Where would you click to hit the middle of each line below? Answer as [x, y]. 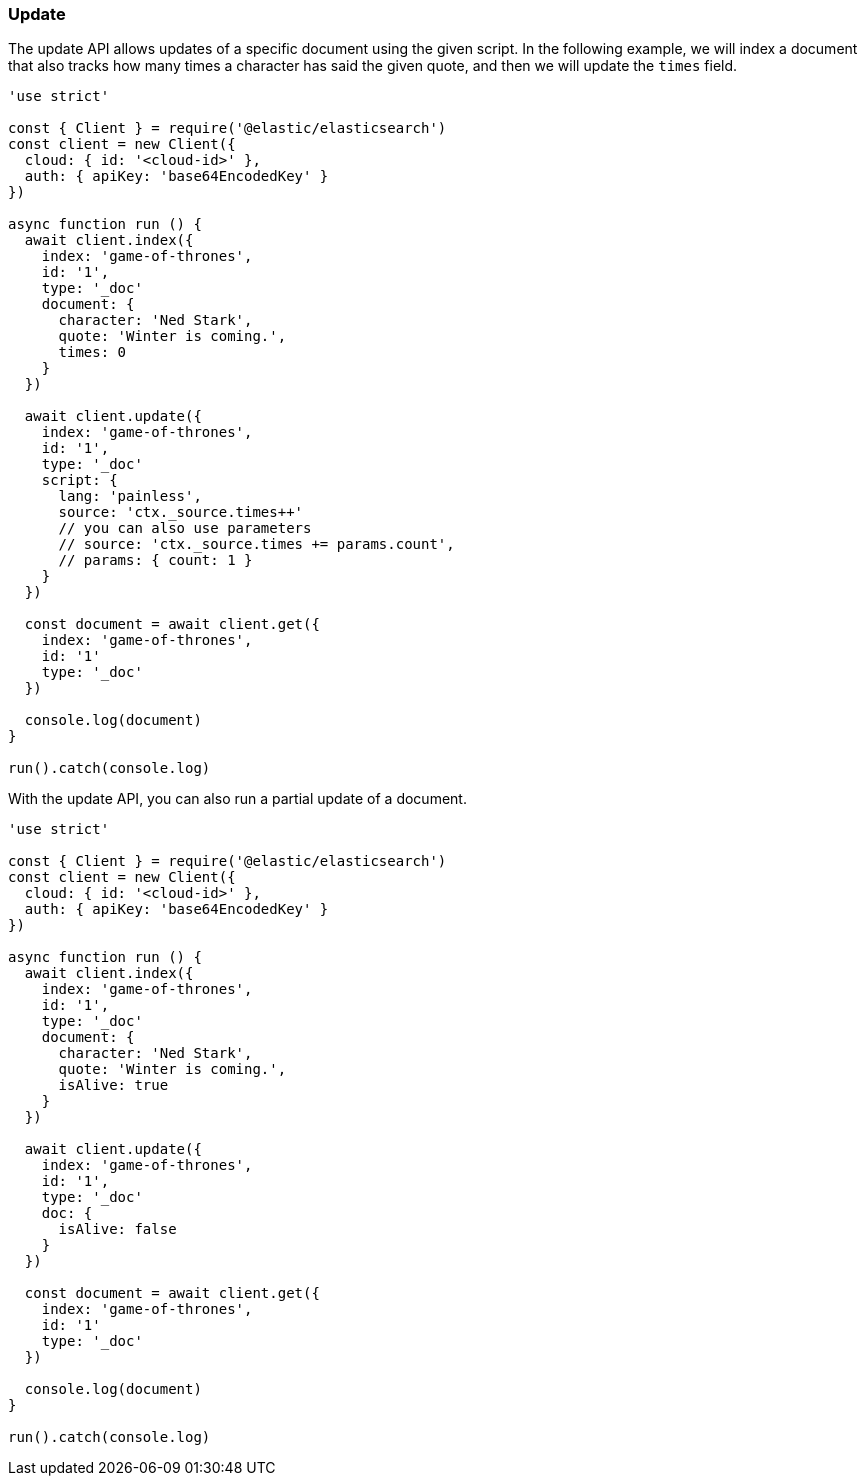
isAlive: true [113, 1085]
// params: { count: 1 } [155, 560]
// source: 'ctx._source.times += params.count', [256, 544]
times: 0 [92, 352]
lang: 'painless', [130, 496]
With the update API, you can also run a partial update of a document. [237, 799]
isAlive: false [117, 1229]
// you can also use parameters [185, 528]
